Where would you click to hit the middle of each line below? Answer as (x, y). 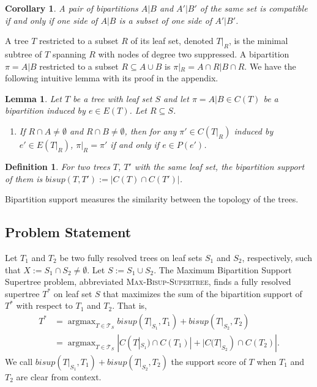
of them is (24, 178)
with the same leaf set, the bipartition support (219, 166)
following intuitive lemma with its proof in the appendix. (112, 78)
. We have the (270, 66)
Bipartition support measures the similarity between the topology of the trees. (152, 199)
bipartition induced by (45, 110)
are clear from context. (59, 376)
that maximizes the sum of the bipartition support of (203, 293)
